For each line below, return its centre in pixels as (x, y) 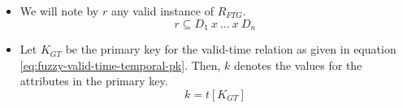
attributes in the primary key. (94, 81)
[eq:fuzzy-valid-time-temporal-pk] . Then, (120, 65)
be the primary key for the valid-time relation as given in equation (231, 49)
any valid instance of (162, 11)
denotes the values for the (298, 65)
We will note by (59, 11)
